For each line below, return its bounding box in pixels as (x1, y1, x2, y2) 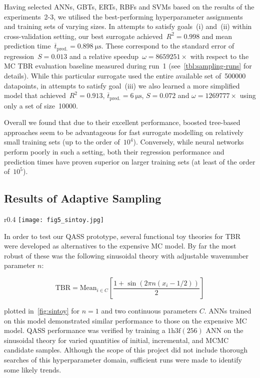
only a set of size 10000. (4, 100, 78, 110)
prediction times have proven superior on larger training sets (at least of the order (4, 156, 255, 166)
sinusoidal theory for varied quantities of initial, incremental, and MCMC (4, 334, 229, 345)
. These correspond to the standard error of (101, 40, 234, 51)
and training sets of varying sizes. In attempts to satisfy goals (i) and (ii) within (4, 21, 252, 31)
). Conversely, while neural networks (133, 136, 244, 147)
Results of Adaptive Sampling (4, 190, 161, 206)
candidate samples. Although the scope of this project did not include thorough (4, 344, 247, 355)
